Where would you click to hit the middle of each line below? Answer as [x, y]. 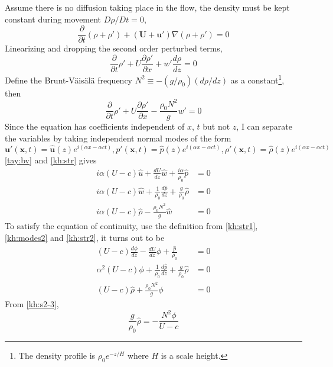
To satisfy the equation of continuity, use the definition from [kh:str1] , [131, 226]
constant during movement [53, 19]
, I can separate [264, 126]
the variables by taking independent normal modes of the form [118, 138]
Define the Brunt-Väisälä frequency [68, 80]
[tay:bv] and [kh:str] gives [51, 160]
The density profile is [57, 355]
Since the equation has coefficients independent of [95, 126]
